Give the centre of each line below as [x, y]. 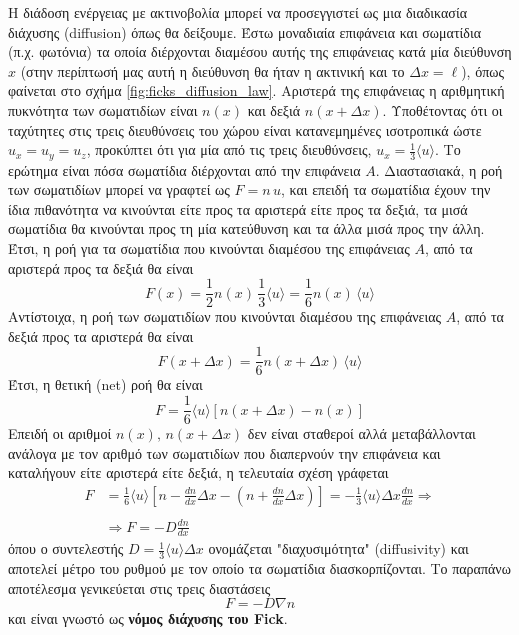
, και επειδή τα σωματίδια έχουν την [385, 189]
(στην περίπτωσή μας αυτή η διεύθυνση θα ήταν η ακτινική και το [212, 70]
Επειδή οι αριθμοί [60, 433]
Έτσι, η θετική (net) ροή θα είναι [105, 384]
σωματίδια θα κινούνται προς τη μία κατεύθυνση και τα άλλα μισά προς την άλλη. [246, 228]
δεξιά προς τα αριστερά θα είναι [101, 335]
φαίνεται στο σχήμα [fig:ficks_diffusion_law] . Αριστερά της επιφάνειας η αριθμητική [256, 90]
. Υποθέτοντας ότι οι [442, 109]
